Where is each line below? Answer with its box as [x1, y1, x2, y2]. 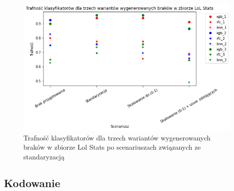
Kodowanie [4, 175, 60, 190]
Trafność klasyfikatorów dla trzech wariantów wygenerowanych [23, 132, 211, 142]
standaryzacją [23, 151, 65, 161]
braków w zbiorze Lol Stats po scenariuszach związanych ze [23, 142, 201, 152]
